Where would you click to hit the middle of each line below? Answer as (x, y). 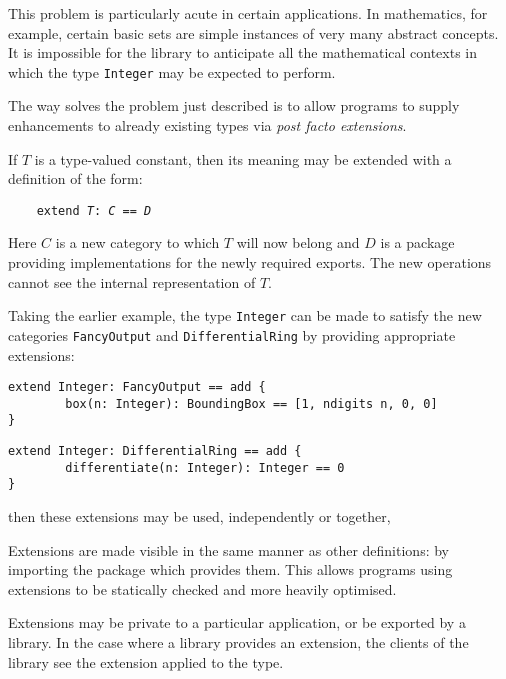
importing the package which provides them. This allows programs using (230, 569)
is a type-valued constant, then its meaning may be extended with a (243, 158)
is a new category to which (137, 242)
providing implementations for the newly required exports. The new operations (250, 262)
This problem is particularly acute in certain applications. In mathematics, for (248, 13)
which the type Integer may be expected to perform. (172, 71)
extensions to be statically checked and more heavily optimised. (202, 588)
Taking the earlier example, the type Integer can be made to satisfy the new (245, 315)
